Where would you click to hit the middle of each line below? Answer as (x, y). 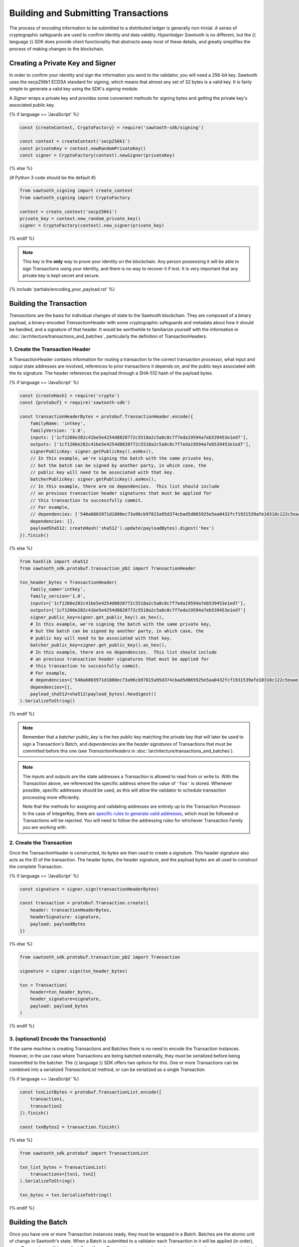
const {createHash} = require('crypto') (70, 396)
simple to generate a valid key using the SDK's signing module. (74, 89)
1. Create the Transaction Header (50, 349)
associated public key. (32, 105)
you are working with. (45, 828)
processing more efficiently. (51, 797)
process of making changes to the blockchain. (57, 49)
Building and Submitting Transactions (89, 13)
